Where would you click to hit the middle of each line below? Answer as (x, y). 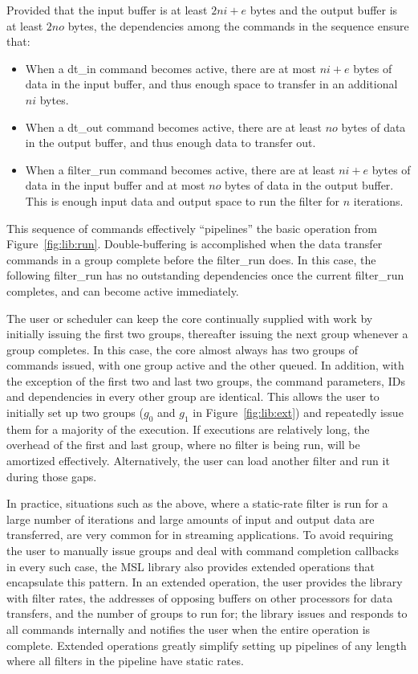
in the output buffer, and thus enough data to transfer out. (170, 143)
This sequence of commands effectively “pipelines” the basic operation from (192, 228)
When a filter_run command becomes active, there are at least (180, 169)
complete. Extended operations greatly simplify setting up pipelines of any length (207, 645)
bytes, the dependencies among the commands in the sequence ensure (238, 25)
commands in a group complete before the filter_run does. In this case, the (191, 259)
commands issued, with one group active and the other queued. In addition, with (205, 365)
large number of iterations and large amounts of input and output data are (191, 519)
